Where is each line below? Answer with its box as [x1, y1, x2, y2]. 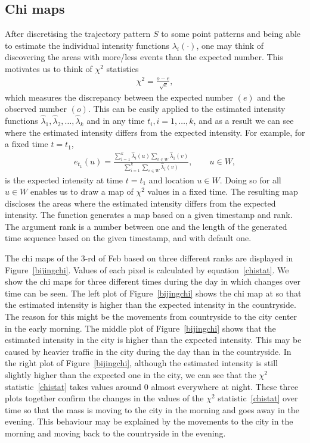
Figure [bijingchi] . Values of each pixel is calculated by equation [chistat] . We [5, 263, 289, 276]
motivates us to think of [5, 62, 92, 74]
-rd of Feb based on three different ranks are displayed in [85, 252, 293, 264]
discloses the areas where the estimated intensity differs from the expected [5, 196, 276, 209]
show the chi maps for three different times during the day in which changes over [5, 275, 300, 288]
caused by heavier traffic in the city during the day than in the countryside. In [5, 345, 292, 357]
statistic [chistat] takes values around [5, 380, 142, 392]
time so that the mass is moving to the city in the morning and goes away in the [5, 403, 299, 416]
